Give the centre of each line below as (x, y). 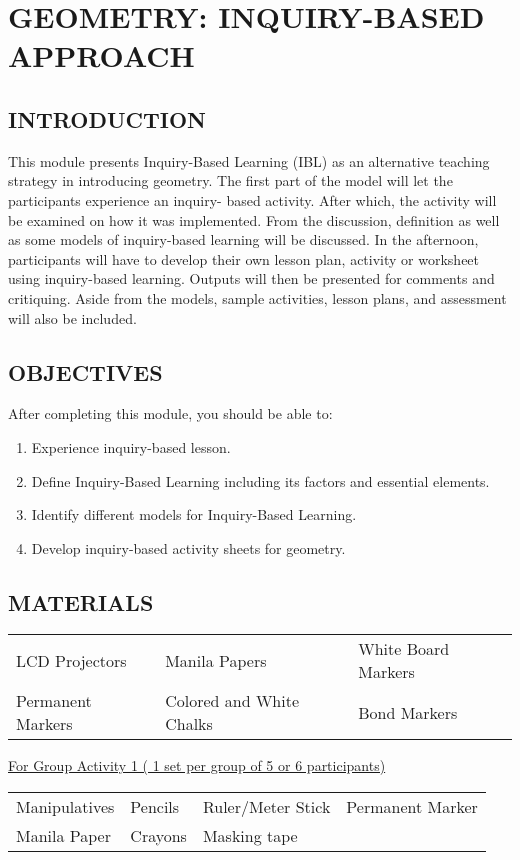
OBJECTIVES (85, 371)
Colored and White (232, 701)
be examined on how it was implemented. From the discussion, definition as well (254, 219)
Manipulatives (65, 807)
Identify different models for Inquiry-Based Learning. (194, 514)
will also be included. (72, 317)
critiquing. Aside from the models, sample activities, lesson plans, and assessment (257, 297)
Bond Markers (408, 712)
